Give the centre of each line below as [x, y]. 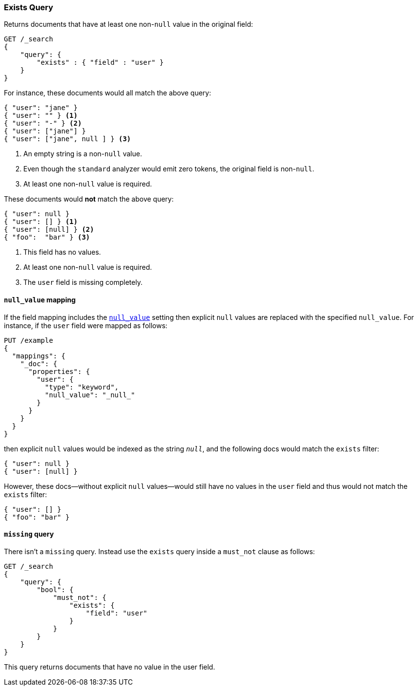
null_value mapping [40, 299]
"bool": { [55, 589]
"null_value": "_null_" [90, 395]
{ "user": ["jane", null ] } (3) [68, 139]
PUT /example [29, 340]
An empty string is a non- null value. [83, 154]
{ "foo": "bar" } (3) [47, 237]
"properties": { [59, 371]
